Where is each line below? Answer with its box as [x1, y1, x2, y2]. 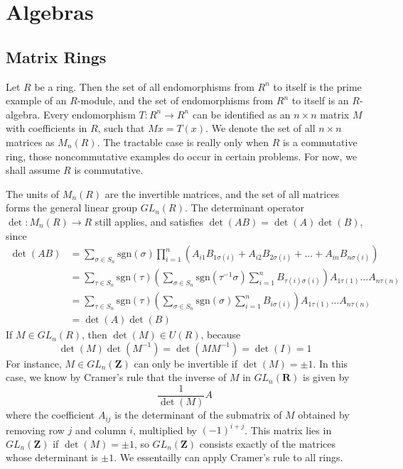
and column [75, 422, 127, 437]
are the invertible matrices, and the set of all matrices [104, 186, 340, 201]
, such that [97, 121, 145, 136]
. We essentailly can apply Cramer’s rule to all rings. [114, 450, 343, 465]
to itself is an [291, 93, 349, 108]
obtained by [298, 407, 350, 422]
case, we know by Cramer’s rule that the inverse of [6, 370, 227, 385]
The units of [6, 186, 60, 201]
